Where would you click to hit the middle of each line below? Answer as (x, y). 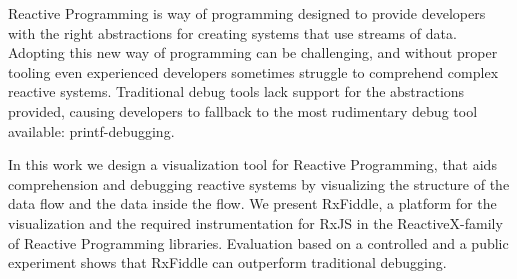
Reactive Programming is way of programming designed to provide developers (247, 13)
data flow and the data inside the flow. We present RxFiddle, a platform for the (252, 203)
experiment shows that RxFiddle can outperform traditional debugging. (227, 262)
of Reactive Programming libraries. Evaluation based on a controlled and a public (258, 242)
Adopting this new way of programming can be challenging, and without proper (253, 52)
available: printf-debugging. (91, 130)
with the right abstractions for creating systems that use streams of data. (232, 32)
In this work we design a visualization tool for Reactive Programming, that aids (252, 164)
